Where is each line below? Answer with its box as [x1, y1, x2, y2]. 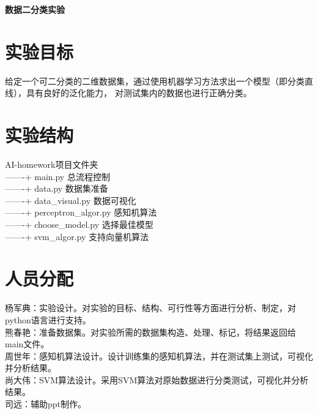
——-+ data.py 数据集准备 [5, 182, 108, 195]
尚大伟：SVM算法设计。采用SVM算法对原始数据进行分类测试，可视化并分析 [5, 373, 309, 386]
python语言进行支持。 [5, 313, 91, 326]
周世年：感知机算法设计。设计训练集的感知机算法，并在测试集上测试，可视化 [5, 349, 313, 362]
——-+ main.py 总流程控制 [5, 170, 110, 183]
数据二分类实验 [5, 3, 65, 15]
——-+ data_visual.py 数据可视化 [5, 194, 136, 206]
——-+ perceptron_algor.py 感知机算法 [5, 206, 157, 219]
